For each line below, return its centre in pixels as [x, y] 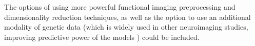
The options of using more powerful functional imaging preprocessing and [120, 7]
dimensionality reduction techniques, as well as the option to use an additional [128, 17]
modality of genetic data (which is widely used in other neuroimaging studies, [126, 27]
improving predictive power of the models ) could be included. [102, 37]
